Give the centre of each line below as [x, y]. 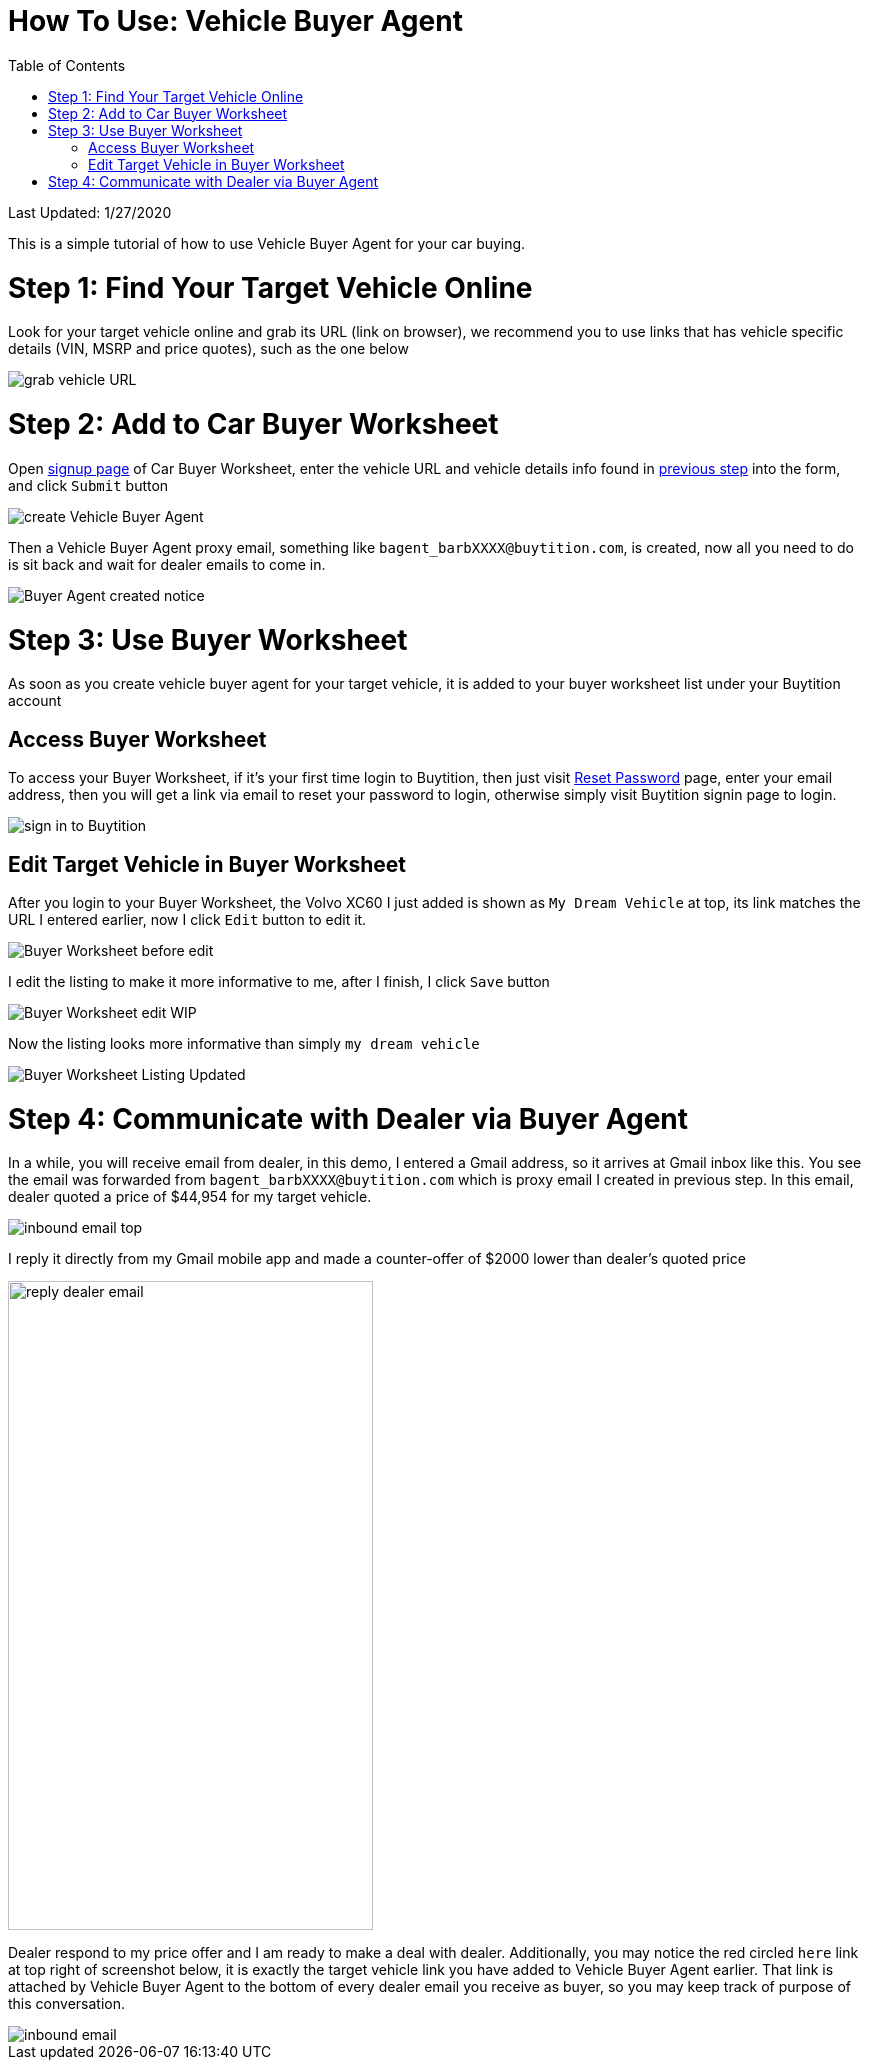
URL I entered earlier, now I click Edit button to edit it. [187, 919]
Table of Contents [67, 65]
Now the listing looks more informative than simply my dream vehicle [244, 1043]
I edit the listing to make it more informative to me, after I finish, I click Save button [279, 981]
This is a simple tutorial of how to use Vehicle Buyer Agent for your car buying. [267, 243]
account [35, 701]
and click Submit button [88, 485]
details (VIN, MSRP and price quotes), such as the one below [208, 349]
